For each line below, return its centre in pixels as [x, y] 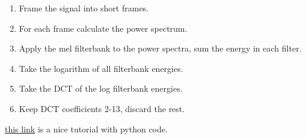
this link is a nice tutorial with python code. [86, 129]
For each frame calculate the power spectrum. [103, 28]
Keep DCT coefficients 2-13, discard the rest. [102, 108]
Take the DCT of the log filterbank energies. [101, 88]
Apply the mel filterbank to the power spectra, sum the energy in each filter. [160, 48]
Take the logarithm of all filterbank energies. [101, 68]
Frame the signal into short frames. [84, 8]
